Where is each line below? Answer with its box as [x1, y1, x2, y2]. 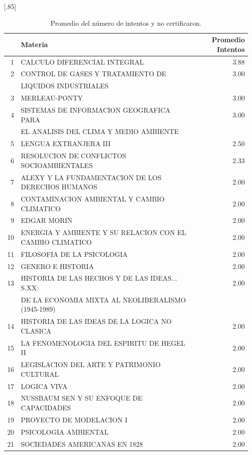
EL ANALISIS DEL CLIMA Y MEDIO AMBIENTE [21, 126, 179, 136]
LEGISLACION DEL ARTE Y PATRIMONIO [21, 359, 161, 370]
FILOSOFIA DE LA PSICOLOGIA [21, 249, 128, 259]
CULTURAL [21, 369, 59, 379]
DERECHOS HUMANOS [21, 182, 97, 192]
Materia [21, 39, 48, 49]
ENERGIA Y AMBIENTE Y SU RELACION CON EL [21, 227, 186, 237]
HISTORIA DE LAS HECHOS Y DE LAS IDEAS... [21, 273, 177, 283]
